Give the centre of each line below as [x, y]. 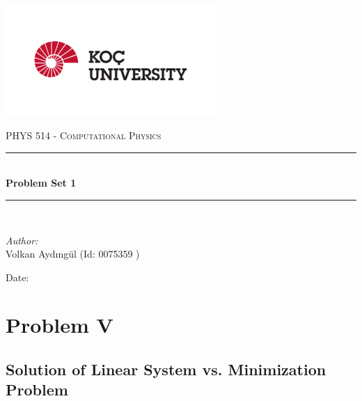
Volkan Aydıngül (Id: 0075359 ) [73, 254]
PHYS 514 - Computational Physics [84, 135]
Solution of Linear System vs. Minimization [166, 369]
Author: [22, 240]
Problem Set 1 [41, 183]
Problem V [60, 325]
